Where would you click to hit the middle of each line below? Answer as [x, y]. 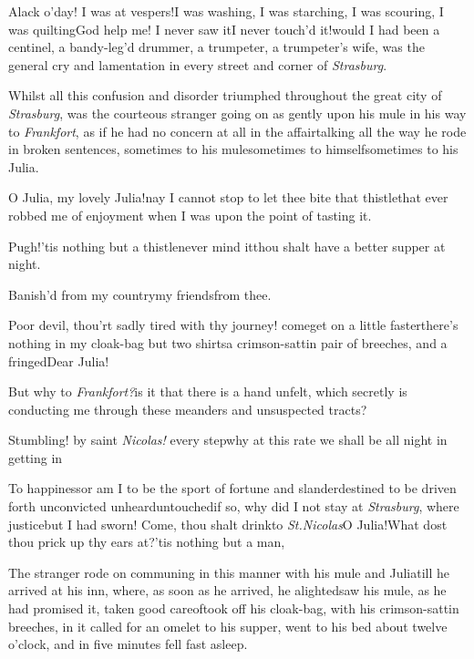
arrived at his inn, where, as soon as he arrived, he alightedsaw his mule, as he [227, 590]
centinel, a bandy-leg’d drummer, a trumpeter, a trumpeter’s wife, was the [216, 47]
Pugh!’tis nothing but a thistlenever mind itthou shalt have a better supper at [227, 246]
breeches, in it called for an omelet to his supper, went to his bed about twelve [228, 626]
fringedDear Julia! [59, 360]
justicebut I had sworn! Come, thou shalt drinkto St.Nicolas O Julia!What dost [228, 524]
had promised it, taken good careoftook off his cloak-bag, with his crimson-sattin [234, 608]
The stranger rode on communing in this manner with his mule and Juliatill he [229, 572]
